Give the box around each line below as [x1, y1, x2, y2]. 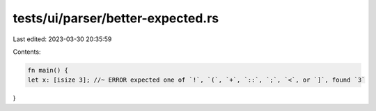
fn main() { [27, 66, 69, 74]
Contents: [13, 47, 41, 56]
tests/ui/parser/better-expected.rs [13, 10, 219, 26]
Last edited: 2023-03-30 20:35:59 [13, 35, 112, 43]
